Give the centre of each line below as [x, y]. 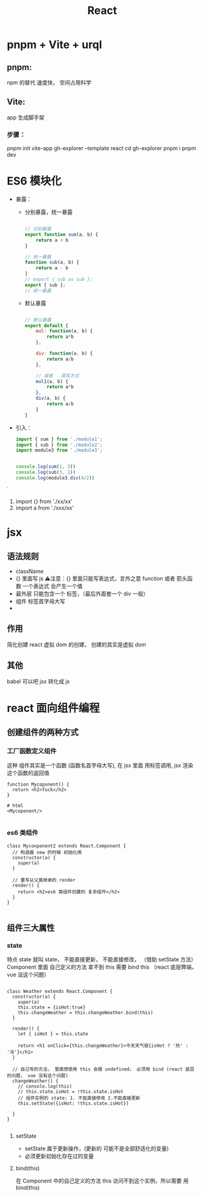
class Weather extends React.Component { [60, 992]
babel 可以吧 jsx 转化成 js [38, 681]
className [30, 571]
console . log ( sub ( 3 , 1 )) [46, 472]
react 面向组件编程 [54, 708]
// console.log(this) [45, 1086]
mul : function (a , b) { [64, 331]
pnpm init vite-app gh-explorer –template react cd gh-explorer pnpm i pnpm [102, 148]
